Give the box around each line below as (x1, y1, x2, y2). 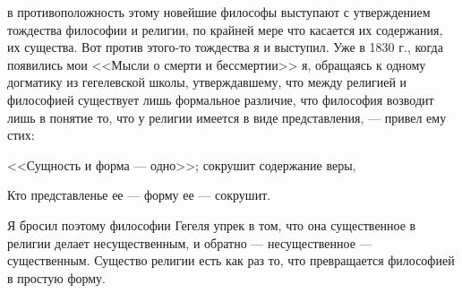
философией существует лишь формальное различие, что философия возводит (7, 90, 434, 108)
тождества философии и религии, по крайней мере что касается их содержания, (7, 20, 443, 39)
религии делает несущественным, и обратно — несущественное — (7, 233, 372, 252)
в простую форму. (7, 268, 106, 287)
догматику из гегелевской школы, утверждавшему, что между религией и (7, 73, 407, 91)
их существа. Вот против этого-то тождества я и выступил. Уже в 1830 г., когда (7, 38, 443, 56)
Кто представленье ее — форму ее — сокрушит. (7, 185, 271, 204)
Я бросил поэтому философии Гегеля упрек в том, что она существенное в (7, 215, 416, 234)
